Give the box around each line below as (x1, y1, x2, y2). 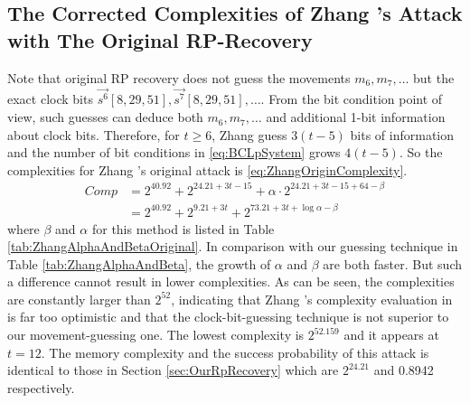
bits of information (350, 125, 454, 144)
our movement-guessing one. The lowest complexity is (7, 325, 305, 344)
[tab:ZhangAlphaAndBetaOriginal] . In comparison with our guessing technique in (7, 237, 458, 256)
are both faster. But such (323, 254, 462, 273)
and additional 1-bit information (266, 108, 446, 127)
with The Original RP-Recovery (7, 25, 313, 53)
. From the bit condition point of (260, 89, 443, 108)
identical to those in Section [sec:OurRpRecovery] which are (7, 361, 339, 380)
